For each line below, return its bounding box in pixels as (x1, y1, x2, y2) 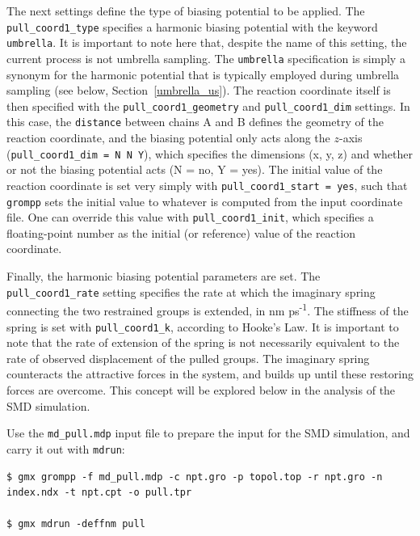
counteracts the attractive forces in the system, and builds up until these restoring (6, 365, 414, 382)
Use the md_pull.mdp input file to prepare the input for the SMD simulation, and (6, 424, 410, 441)
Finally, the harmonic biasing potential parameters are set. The (6, 268, 321, 285)
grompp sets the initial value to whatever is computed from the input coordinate (6, 192, 403, 209)
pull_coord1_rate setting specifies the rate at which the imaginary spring (6, 283, 376, 300)
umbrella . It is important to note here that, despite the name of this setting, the (6, 34, 407, 51)
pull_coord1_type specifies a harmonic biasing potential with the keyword (6, 18, 378, 35)
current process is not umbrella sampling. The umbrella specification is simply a (6, 49, 405, 66)
